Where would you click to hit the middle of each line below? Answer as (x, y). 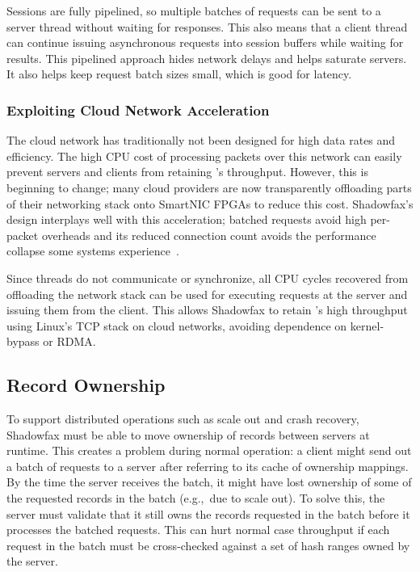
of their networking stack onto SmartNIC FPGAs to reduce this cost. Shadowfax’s (210, 203)
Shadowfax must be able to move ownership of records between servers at (188, 434)
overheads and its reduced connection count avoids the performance (209, 235)
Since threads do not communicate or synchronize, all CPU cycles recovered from (208, 278)
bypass (23, 341)
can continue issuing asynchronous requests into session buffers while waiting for (205, 42)
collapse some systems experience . (93, 251)
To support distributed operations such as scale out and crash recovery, (183, 419)
